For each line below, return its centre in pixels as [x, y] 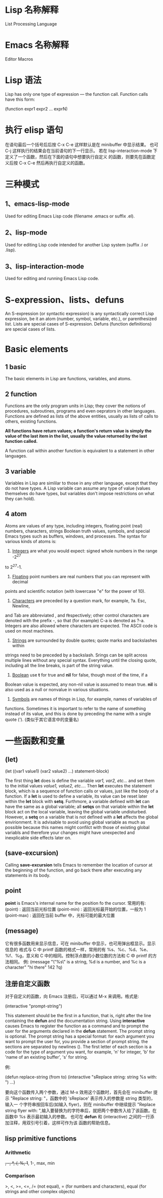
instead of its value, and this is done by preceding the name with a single [78, 714]
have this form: [20, 99]
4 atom [16, 514]
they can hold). [20, 499]
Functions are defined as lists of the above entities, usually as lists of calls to [82, 416]
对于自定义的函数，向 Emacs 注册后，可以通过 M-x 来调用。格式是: [72, 996]
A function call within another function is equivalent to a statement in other [80, 451]
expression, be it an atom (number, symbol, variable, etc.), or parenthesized [81, 319]
